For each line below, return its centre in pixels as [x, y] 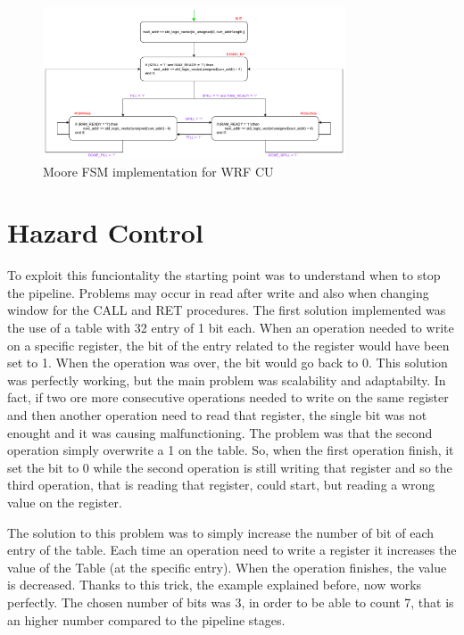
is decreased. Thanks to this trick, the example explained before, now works [215, 585]
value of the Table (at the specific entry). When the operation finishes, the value [227, 567]
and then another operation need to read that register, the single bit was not [217, 414]
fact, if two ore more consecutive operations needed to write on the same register [228, 397]
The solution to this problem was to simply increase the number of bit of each [221, 532]
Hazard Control [105, 232]
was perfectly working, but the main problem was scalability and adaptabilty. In [227, 379]
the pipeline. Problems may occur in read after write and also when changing [218, 292]
